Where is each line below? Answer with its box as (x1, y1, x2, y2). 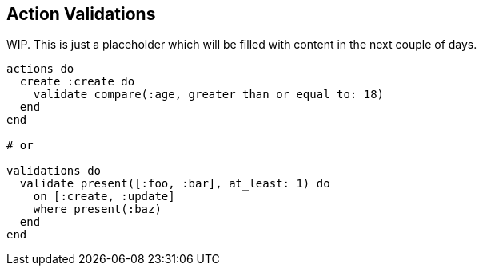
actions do (6, 62, 74, 76)
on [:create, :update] (33, 190, 175, 203)
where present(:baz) (33, 203, 162, 216)
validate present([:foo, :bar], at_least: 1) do (19, 177, 330, 191)
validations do (6, 164, 102, 178)
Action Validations (6, 4, 156, 24)
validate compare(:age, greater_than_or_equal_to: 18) (33, 88, 385, 101)
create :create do (19, 75, 135, 89)
